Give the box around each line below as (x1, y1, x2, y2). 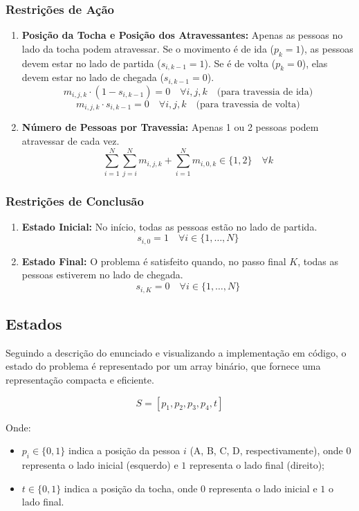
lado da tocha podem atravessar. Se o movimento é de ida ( (21, 41, 274, 55)
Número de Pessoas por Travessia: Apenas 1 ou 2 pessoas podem (21, 120, 319, 134)
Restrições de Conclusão (6, 192, 144, 209)
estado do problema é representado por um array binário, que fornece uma (6, 359, 321, 373)
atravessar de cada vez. (21, 133, 120, 147)
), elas (302, 55, 328, 70)
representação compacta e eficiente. (6, 372, 154, 386)
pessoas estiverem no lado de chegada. (21, 267, 183, 282)
